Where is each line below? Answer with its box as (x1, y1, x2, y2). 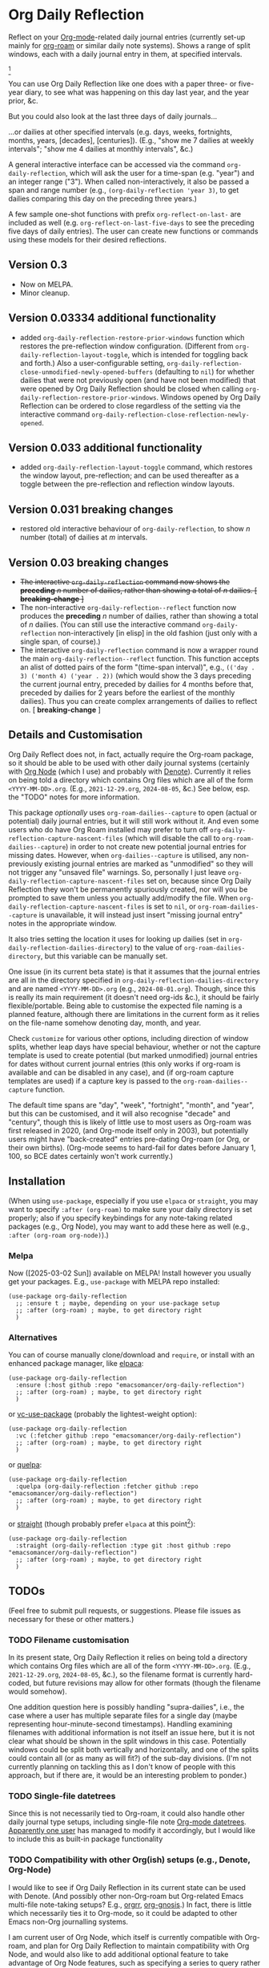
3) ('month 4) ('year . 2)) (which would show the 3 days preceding (19, 671, 252, 680)
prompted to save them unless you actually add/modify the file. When (8, 893, 239, 902)
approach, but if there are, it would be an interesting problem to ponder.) (8, 1770, 247, 1779)
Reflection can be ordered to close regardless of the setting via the (19, 401, 241, 410)
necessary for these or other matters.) (8, 1614, 134, 1624)
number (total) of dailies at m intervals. (19, 532, 148, 543)
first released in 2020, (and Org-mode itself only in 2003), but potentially (8, 1125, 249, 1135)
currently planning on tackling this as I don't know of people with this (8, 1762, 236, 1771)
